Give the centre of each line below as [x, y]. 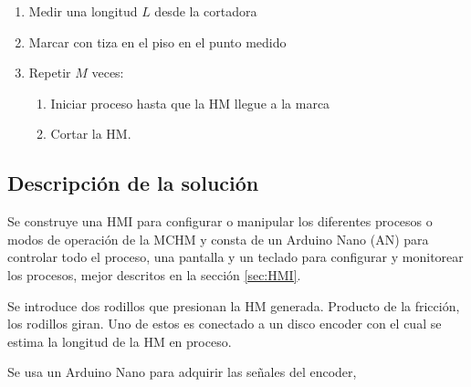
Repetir [50, 73]
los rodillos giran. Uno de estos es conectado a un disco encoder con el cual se [225, 324]
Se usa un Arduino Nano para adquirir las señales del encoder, [182, 372]
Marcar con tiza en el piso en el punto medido [157, 42]
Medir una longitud [83, 11]
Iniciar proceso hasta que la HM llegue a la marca [190, 103]
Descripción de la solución [133, 183]
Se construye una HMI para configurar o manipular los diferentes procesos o [220, 221]
